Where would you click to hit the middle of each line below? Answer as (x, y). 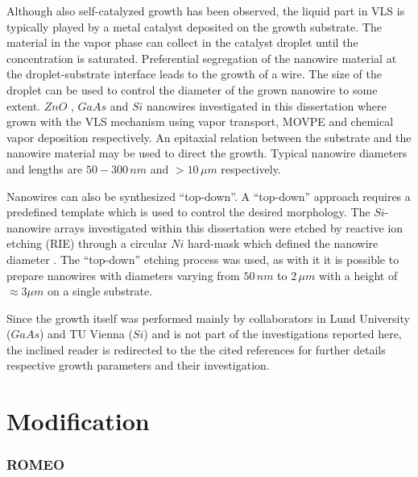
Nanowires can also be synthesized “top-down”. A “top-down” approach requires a (209, 196)
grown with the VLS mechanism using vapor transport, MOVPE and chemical (200, 121)
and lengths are (45, 168)
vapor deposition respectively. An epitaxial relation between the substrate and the (209, 137)
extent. (23, 105)
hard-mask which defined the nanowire (283, 243)
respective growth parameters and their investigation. (138, 365)
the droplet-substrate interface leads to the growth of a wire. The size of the (194, 74)
